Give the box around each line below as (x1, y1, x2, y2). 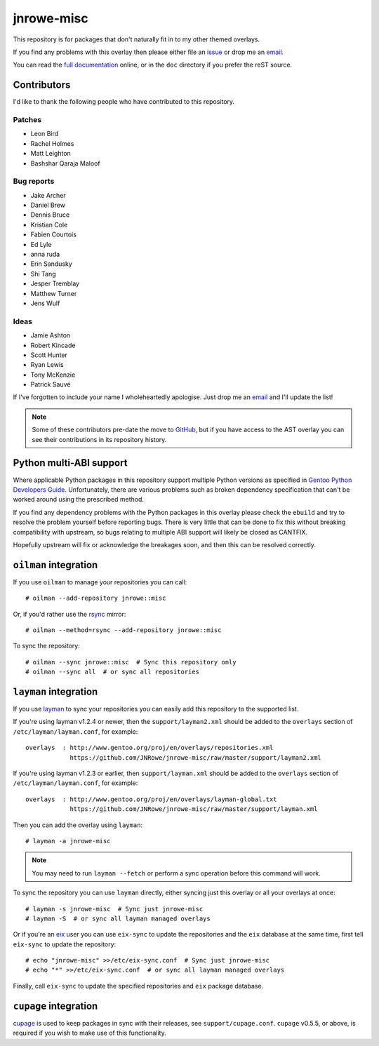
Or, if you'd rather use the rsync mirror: (13, 610, 126, 618)
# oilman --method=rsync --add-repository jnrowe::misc (25, 626, 222, 634)
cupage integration (13, 1000, 98, 1012)
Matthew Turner (30, 289, 77, 297)
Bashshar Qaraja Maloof (30, 159, 101, 168)
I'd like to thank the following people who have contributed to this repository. (13, 98, 235, 106)
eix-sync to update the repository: (13, 940, 117, 948)
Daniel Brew (30, 201, 66, 210)
